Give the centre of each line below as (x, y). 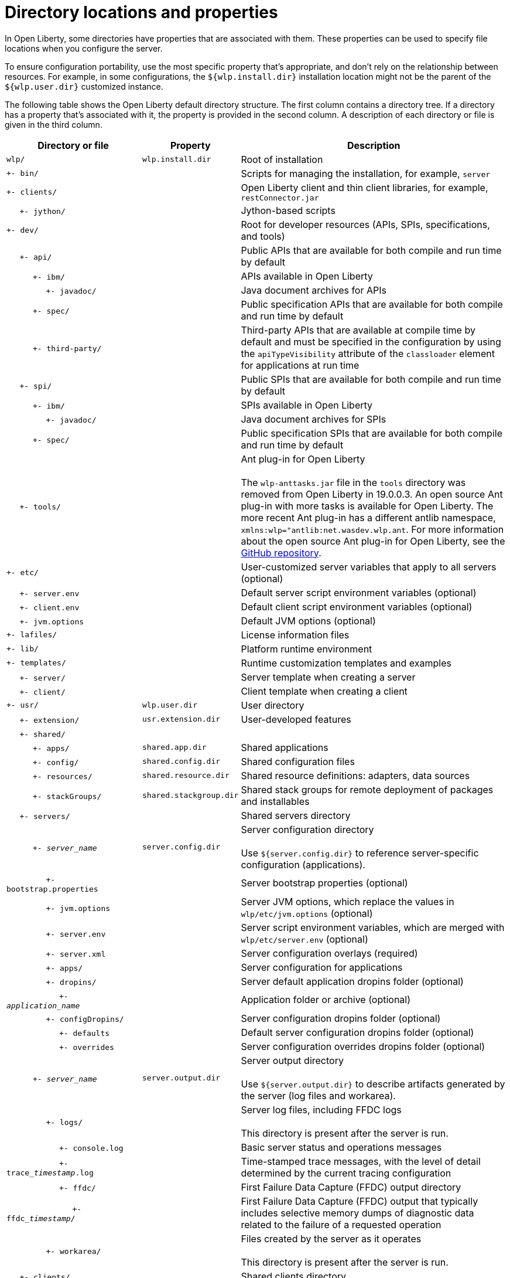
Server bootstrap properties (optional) (324, 883)
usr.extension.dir (182, 719)
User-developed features (296, 719)
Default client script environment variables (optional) (357, 606)
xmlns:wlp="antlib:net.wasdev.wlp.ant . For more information (372, 529)
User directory (273, 705)
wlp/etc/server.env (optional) (304, 939)
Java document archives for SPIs (314, 419)
